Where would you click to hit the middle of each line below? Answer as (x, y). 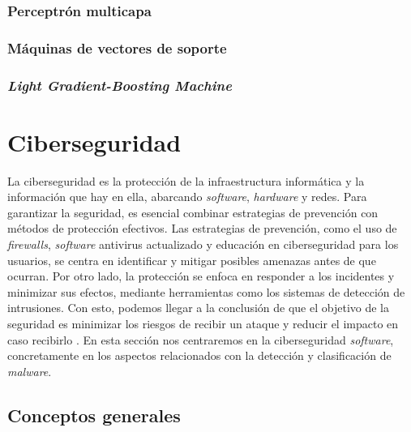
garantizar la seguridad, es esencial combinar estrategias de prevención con (193, 212)
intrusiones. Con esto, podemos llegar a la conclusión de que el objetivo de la (199, 308)
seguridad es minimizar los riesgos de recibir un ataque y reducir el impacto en (203, 323)
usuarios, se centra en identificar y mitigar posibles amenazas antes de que (192, 260)
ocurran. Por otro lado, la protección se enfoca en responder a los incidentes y (201, 276)
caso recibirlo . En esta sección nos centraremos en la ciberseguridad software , (201, 339)
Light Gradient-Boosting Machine (120, 85)
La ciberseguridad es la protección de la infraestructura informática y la (186, 180)
